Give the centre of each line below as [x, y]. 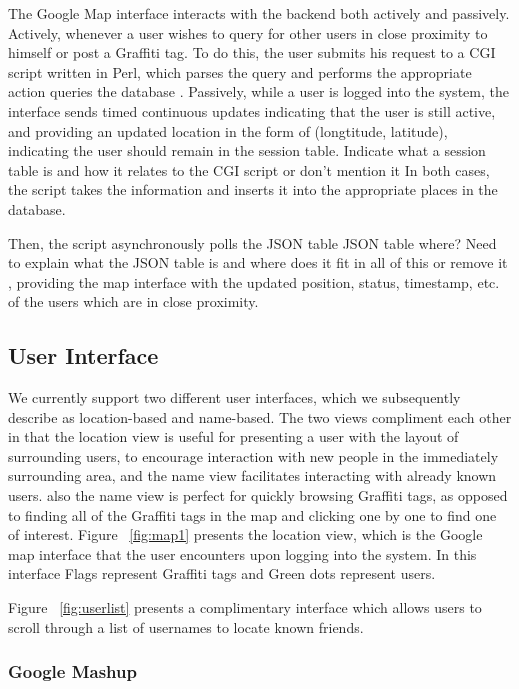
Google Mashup [72, 671]
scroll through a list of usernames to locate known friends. [186, 626]
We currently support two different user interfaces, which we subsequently [234, 397]
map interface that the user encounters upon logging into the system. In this [242, 553]
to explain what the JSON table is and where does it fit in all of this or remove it [258, 262]
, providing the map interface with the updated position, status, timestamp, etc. [254, 281]
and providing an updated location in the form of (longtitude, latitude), [228, 130]
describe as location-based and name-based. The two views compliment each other [260, 416]
